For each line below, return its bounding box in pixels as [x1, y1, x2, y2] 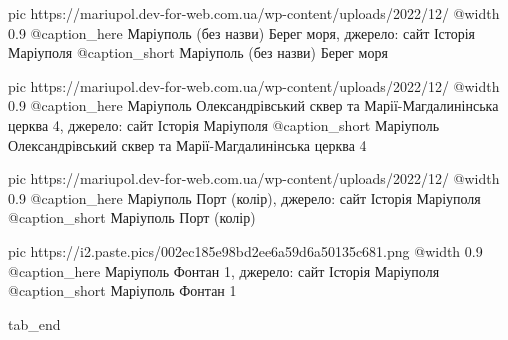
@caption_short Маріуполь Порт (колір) [8, 207, 256, 228]
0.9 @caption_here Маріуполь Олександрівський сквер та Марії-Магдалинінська [8, 95, 499, 116]
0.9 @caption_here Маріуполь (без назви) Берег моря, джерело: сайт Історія [8, 22, 476, 43]
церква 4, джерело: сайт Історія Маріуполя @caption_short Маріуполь [8, 114, 440, 135]
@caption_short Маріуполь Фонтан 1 [8, 280, 237, 301]
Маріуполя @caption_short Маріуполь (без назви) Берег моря [8, 42, 388, 63]
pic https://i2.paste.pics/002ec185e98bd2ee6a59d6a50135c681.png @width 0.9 [8, 240, 483, 261]
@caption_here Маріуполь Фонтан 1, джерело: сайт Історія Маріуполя [8, 260, 440, 281]
